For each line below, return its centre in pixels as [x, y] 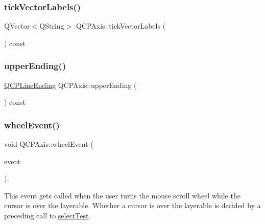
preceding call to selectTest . [47, 215]
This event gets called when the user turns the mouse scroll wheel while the [122, 195]
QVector [17, 26]
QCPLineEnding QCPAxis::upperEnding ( [70, 85]
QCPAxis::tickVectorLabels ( [121, 26]
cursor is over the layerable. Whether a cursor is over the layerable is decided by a [132, 205]
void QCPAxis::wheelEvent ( [49, 144]
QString [52, 26]
